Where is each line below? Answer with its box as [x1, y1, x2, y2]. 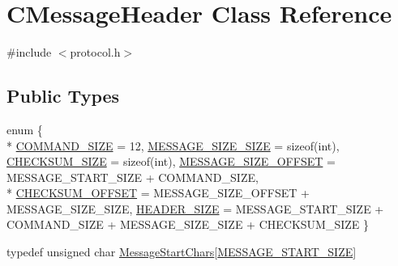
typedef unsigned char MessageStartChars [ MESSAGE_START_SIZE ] [6, 243, 357, 260]
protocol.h [70, 44, 121, 61]
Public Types [6, 83, 120, 108]
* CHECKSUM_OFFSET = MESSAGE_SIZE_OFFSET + [6, 184, 310, 201]
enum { [6, 120, 43, 137]
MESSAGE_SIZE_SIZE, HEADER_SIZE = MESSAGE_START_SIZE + [6, 200, 384, 217]
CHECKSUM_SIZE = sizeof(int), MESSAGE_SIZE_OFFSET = [6, 153, 336, 170]
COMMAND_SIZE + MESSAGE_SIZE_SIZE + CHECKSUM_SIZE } [6, 216, 370, 233]
